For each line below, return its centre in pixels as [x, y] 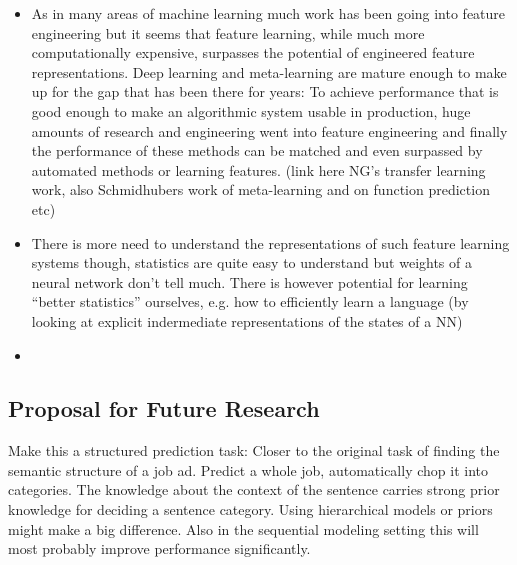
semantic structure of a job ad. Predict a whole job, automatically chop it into [248, 469]
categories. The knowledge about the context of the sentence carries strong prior [254, 489]
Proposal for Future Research [164, 408]
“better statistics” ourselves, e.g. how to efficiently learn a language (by [250, 301]
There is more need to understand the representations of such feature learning [270, 242]
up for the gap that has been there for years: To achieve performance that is [265, 91]
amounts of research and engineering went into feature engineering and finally [269, 130]
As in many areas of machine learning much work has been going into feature [268, 13]
